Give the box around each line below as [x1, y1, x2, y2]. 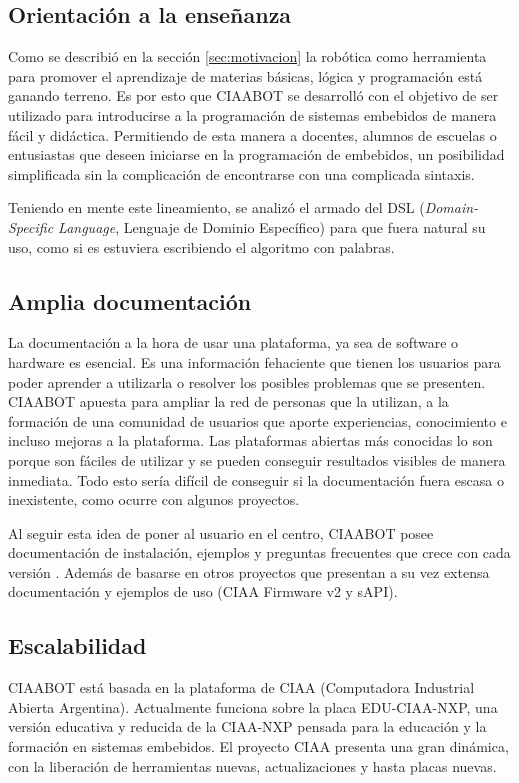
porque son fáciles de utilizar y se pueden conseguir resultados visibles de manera [8, 449, 506, 470]
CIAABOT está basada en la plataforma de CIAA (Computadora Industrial [8, 677, 475, 698]
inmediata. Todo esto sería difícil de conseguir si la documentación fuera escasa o [8, 469, 504, 490]
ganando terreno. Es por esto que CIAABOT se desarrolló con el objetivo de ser [8, 85, 499, 106]
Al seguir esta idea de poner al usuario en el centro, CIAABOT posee [8, 522, 434, 543]
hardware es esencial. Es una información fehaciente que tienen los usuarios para [8, 351, 501, 372]
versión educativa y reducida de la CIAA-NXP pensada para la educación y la [8, 716, 487, 737]
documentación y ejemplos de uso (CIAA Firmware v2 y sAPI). [8, 581, 398, 602]
